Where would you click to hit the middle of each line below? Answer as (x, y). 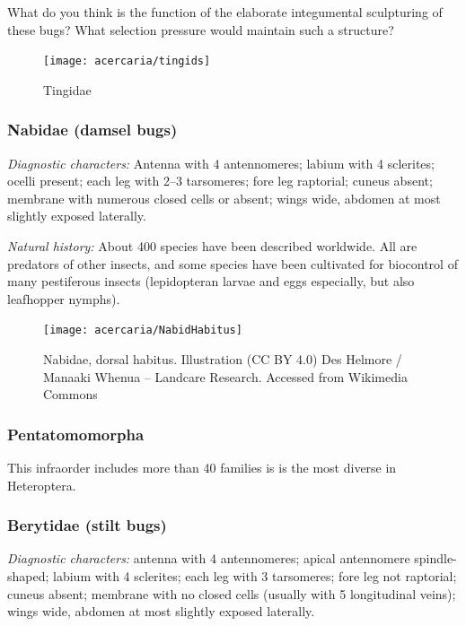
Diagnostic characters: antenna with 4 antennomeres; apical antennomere (209, 558)
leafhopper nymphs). (64, 298)
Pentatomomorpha (76, 434)
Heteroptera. (42, 485)
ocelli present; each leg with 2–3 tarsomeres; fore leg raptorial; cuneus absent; (220, 181)
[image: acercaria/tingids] (127, 61)
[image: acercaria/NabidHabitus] (143, 330)
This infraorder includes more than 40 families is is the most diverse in (202, 468)
